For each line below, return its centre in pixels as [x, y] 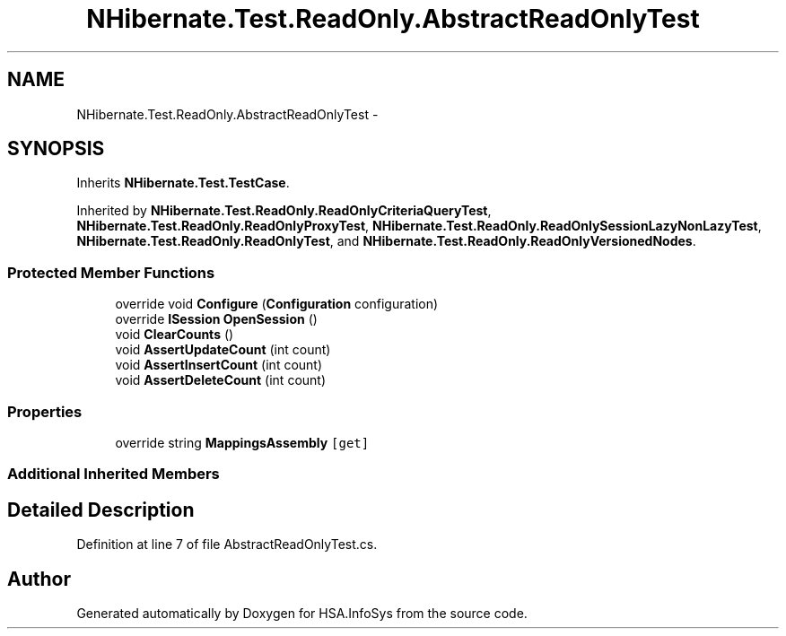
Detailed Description [101, 510]
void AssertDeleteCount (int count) [221, 380]
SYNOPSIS [56, 149]
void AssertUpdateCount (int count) [223, 350]
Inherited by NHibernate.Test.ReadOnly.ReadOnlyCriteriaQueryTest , [284, 211]
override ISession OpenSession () [216, 319]
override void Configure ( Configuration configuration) [277, 304]
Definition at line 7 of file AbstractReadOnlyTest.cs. [227, 545]
